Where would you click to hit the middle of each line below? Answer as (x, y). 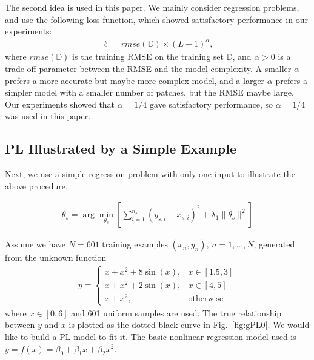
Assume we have (35, 244)
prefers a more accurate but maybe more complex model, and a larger (135, 80)
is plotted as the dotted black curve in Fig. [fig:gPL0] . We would (189, 325)
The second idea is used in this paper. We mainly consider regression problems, (152, 7)
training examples (135, 244)
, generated (274, 244)
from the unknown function (56, 257)
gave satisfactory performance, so (211, 104)
